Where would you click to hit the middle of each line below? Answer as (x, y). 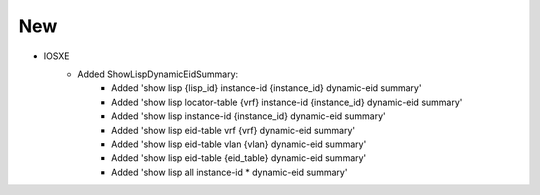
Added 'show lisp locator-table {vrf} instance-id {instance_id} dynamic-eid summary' (287, 102)
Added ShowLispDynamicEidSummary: (158, 74)
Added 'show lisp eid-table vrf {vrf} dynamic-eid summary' (233, 130)
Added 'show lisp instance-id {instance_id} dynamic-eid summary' (248, 116)
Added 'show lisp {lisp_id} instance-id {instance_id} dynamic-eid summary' (266, 88)
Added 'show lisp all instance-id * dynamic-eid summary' (229, 172)
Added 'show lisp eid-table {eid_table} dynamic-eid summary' (239, 158)
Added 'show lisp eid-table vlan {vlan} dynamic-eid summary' (239, 144)
